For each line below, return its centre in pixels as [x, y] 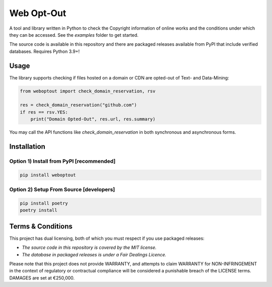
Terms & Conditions [41, 226]
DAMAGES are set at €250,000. [42, 278]
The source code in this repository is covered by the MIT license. [89, 248]
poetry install [39, 210]
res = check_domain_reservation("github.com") [78, 105]
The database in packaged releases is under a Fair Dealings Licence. [94, 254]
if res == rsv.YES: [44, 112]
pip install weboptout [48, 175]
